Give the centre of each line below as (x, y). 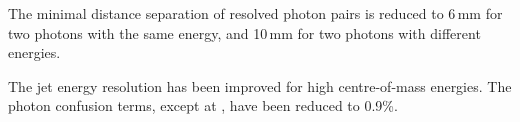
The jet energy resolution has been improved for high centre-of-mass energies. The (260, 85)
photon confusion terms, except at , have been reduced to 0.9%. (203, 105)
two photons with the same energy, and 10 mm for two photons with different (244, 32)
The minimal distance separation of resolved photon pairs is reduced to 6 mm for (255, 13)
